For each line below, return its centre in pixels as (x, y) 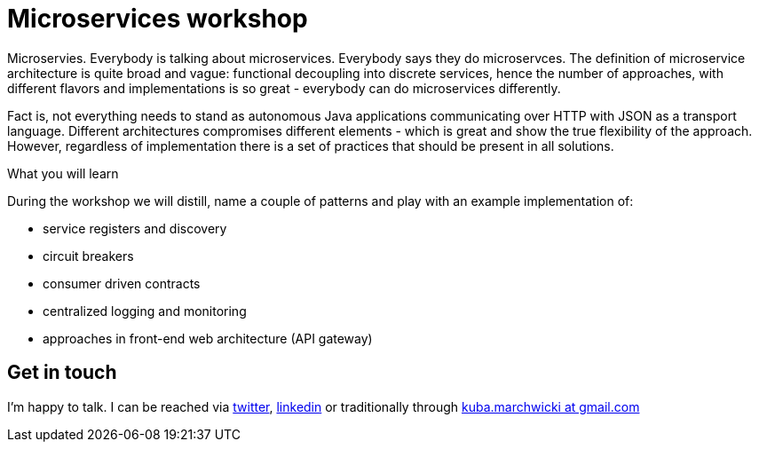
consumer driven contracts (122, 283)
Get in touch (62, 373)
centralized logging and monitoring (145, 311)
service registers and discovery (135, 228)
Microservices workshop (158, 19)
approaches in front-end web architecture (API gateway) (208, 338)
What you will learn (63, 173)
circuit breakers (88, 256)
